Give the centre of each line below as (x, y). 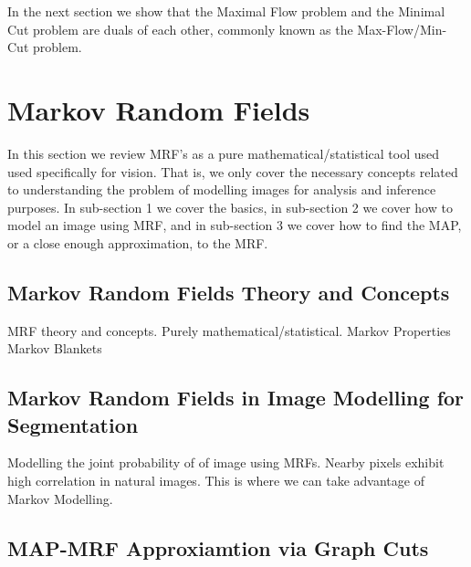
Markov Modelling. (60, 498)
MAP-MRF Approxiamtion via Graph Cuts (218, 547)
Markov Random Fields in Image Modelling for (236, 398)
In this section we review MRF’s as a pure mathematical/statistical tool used (224, 153)
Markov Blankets (55, 348)
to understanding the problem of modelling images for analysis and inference (222, 189)
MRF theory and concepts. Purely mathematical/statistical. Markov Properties (229, 330)
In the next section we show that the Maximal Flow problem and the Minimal (226, 11)
